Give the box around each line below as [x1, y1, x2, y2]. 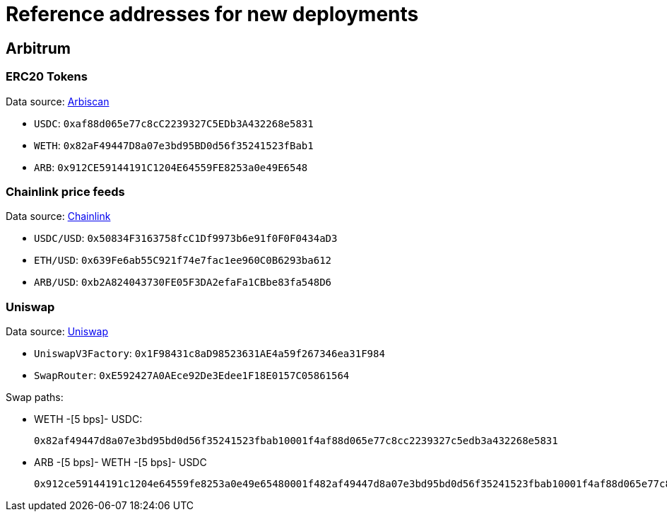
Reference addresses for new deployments [6, 2, 419, 26]
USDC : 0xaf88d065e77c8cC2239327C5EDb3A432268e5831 [34, 117, 314, 129]
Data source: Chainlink [6, 210, 111, 223]
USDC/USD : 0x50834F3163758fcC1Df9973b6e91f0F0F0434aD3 [34, 232, 338, 245]
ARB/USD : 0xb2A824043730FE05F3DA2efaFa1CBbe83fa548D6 [34, 276, 332, 289]
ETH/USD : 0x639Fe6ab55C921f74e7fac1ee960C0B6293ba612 [34, 254, 332, 267]
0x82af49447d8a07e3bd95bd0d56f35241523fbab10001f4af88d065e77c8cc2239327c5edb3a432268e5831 [34, 435, 558, 447]
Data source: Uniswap [6, 325, 109, 338]
